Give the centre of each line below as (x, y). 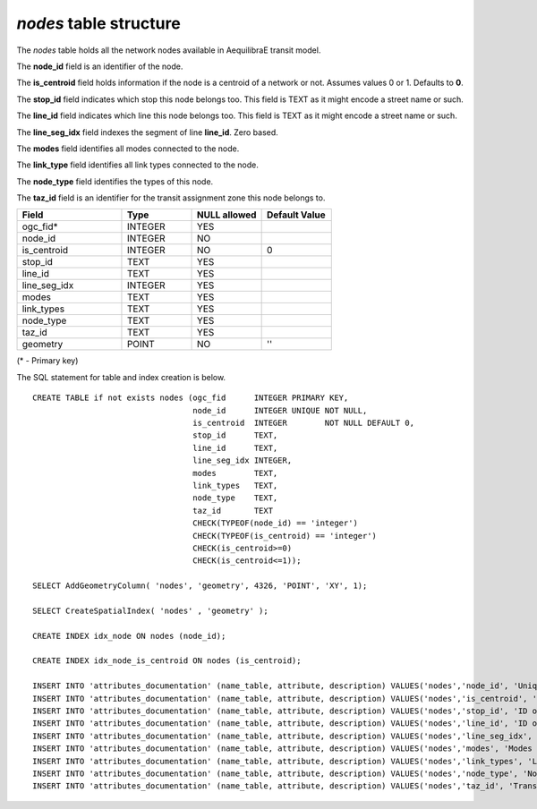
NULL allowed (227, 215)
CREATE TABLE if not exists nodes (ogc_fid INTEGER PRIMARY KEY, (191, 398)
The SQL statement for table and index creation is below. (121, 377)
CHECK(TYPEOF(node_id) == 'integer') (275, 523)
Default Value (296, 215)
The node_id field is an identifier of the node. (100, 66)
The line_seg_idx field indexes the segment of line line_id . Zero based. (148, 132)
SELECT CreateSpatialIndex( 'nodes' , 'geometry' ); (150, 610)
